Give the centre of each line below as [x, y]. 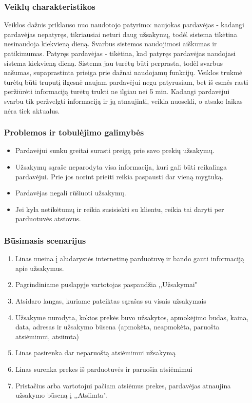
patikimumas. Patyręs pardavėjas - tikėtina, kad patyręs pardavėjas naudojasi [120, 53]
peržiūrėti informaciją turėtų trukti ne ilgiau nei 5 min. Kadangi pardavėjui [117, 91]
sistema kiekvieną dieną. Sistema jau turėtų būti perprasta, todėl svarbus [114, 63]
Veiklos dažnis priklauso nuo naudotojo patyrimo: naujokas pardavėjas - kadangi [124, 25]
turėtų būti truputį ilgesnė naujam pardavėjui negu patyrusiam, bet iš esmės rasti [126, 82]
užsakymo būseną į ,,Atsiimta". [62, 395]
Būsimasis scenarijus [45, 240]
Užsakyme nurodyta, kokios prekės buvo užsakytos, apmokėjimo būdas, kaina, [132, 317]
